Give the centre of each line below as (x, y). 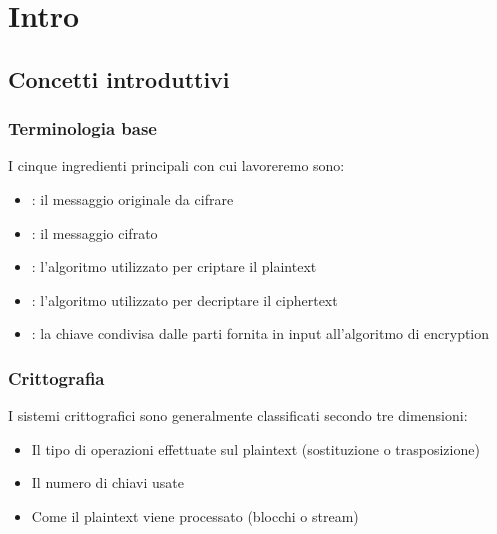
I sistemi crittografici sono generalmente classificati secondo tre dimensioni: (238, 415)
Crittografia (56, 377)
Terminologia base (82, 128)
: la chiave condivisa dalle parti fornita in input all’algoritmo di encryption (260, 333)
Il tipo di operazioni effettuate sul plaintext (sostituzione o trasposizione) (255, 448)
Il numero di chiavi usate (107, 482)
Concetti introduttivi (119, 78)
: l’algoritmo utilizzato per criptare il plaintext (174, 266)
